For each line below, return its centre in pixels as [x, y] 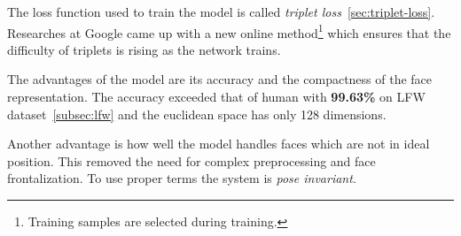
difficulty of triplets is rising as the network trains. [144, 49]
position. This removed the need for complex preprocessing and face [191, 160]
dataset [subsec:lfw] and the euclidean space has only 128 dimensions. [197, 114]
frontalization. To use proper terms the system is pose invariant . [182, 178]
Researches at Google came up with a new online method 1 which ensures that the [229, 31]
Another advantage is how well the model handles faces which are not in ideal [219, 144]
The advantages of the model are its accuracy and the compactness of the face [220, 79]
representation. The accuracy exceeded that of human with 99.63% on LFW [216, 97]
